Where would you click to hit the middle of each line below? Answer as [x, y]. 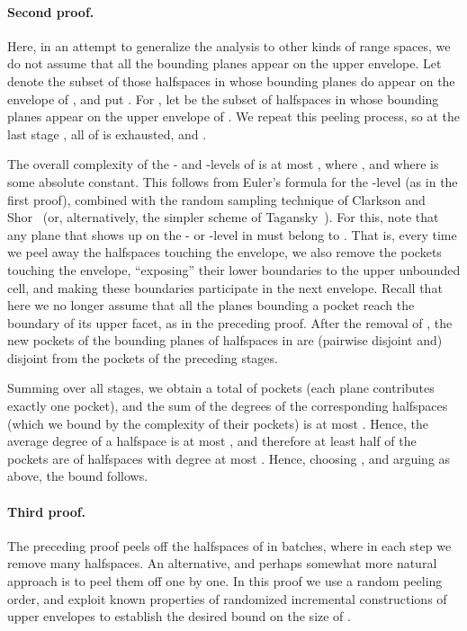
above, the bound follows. [78, 476]
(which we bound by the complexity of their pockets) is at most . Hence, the [218, 423]
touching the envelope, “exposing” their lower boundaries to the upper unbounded [234, 269]
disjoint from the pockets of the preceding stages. [143, 357]
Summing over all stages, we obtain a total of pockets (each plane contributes [221, 388]
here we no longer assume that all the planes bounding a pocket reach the [211, 305]
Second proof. [51, 11]
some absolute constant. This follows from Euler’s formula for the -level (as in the [233, 181]
